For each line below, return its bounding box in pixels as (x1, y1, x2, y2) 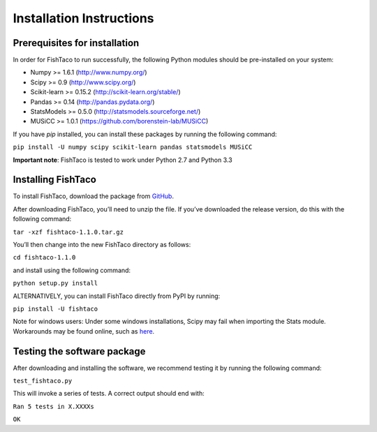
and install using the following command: (13, 266, 131, 274)
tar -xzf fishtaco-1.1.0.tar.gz (13, 228, 124, 236)
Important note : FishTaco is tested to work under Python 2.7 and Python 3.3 (13, 156, 233, 164)
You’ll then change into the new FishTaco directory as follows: (13, 241, 191, 249)
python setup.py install (13, 279, 98, 288)
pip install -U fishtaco (13, 305, 98, 313)
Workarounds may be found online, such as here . (13, 327, 155, 335)
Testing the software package (13, 345, 146, 357)
